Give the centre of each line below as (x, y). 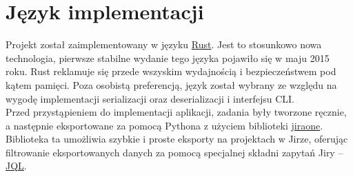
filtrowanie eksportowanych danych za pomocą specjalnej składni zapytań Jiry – (174, 152)
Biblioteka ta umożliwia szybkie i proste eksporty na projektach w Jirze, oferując (177, 139)
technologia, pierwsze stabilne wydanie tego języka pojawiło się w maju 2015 (168, 58)
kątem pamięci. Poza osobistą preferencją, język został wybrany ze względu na (171, 84)
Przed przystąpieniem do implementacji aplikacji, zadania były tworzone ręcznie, (176, 112)
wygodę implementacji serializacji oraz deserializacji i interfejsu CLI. (150, 98)
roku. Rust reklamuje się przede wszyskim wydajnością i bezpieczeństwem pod (171, 71)
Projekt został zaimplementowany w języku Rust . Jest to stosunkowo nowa (164, 44)
